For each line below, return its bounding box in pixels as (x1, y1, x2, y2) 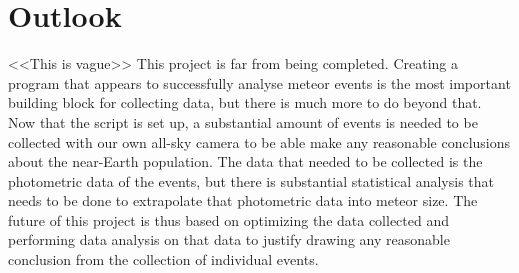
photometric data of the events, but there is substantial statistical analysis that (8, 170, 495, 191)
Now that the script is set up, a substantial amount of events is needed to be (8, 111, 478, 132)
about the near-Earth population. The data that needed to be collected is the (8, 151, 483, 172)
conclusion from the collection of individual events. (8, 249, 319, 270)
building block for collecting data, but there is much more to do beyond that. (8, 92, 482, 113)
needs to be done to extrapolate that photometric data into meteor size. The (8, 190, 478, 211)
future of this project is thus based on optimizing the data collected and (8, 209, 450, 230)
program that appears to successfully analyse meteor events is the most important (8, 72, 511, 93)
